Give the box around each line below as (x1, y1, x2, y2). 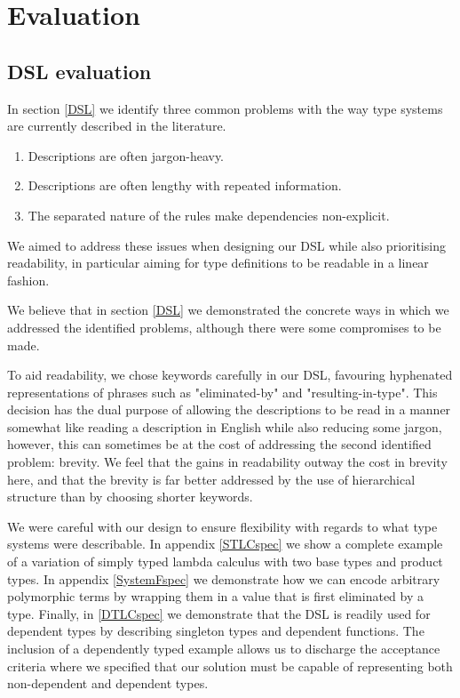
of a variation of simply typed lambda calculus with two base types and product (7, 552, 443, 571)
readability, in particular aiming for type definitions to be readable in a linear (7, 253, 429, 272)
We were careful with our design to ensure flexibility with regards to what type (7, 517, 438, 535)
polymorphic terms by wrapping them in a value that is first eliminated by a (7, 587, 424, 606)
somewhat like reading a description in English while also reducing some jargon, (7, 417, 442, 436)
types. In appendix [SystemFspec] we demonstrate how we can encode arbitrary (7, 569, 440, 588)
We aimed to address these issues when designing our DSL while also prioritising (7, 236, 446, 254)
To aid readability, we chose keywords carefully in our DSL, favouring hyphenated (7, 365, 453, 384)
